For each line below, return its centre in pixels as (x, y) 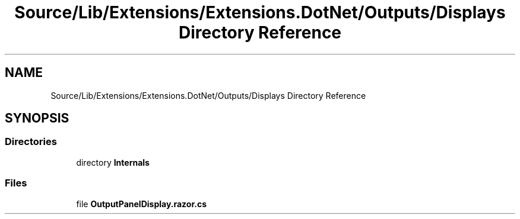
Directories (31, 142)
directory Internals (113, 162)
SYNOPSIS (37, 118)
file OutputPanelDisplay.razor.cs (142, 204)
